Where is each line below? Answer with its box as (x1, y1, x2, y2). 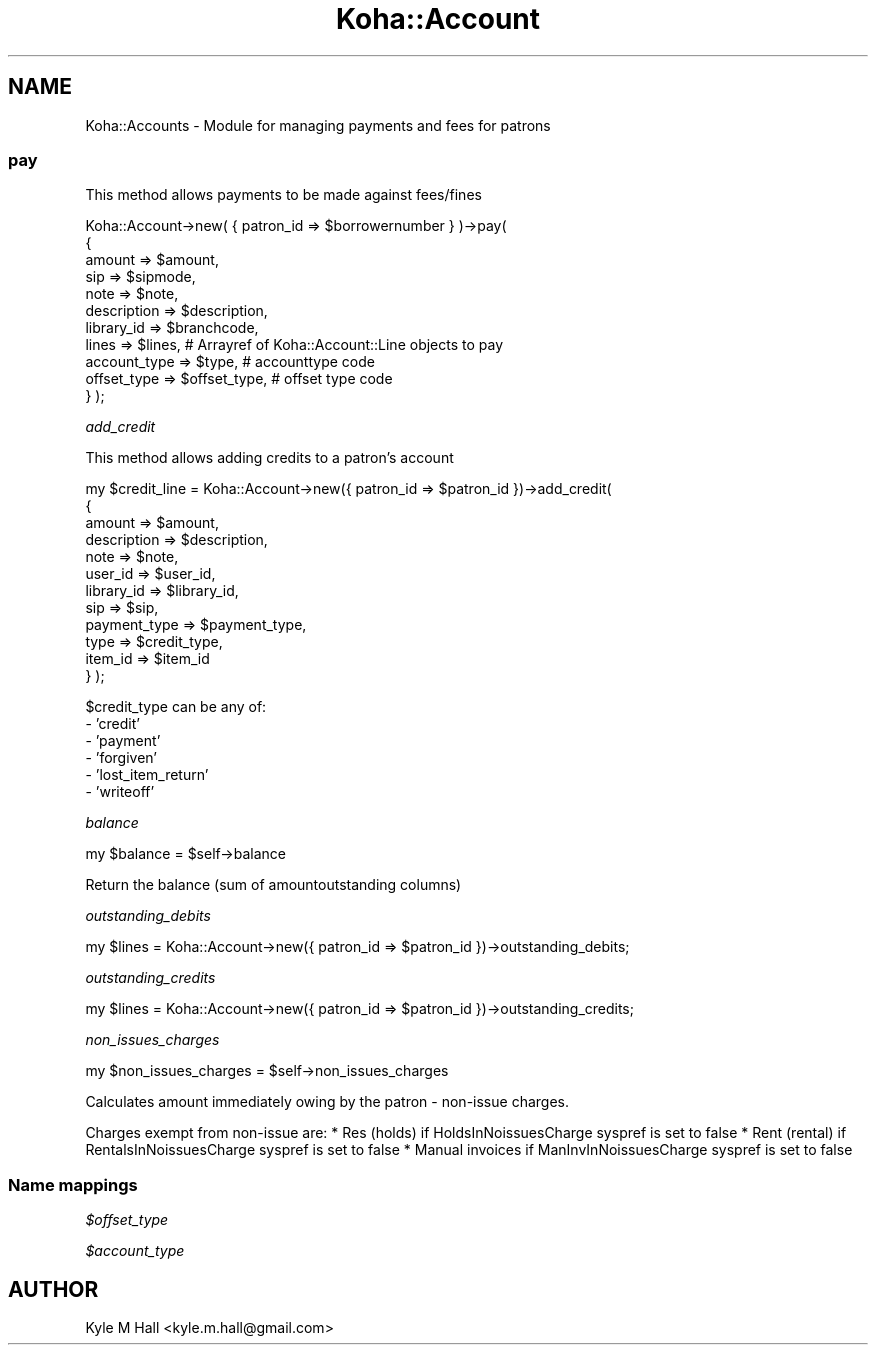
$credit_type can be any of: (85, 698, 267, 716)
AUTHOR (8, 1276, 99, 1302)
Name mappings (8, 1174, 138, 1195)
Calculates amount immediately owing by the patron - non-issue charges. (85, 1093, 569, 1111)
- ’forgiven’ (85, 749, 158, 767)
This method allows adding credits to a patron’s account (85, 449, 454, 467)
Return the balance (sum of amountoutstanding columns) (85, 876, 462, 894)
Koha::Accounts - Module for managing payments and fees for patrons (85, 116, 551, 134)
